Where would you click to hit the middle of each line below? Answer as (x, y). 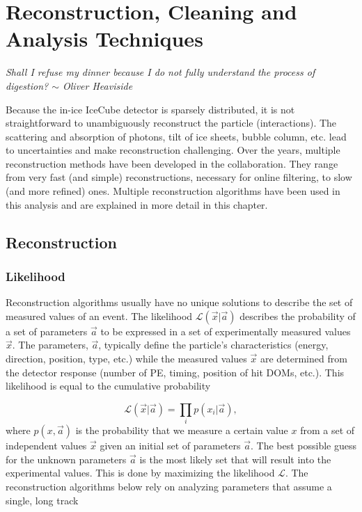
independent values (46, 446)
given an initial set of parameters (170, 446)
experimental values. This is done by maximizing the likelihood (140, 473)
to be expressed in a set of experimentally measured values (226, 331)
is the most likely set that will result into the (235, 459)
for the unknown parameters (66, 459)
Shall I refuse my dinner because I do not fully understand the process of (160, 72)
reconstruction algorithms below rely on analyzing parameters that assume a (169, 486)
